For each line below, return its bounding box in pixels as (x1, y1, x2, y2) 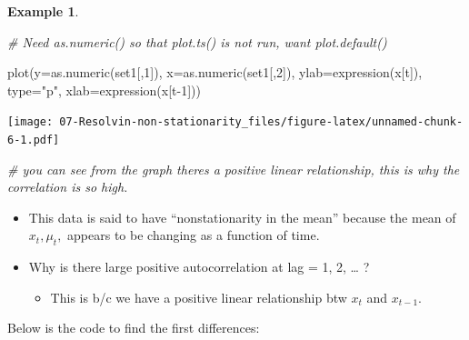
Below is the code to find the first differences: (7, 318, 260, 337)
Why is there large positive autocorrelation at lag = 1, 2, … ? (28, 257, 370, 276)
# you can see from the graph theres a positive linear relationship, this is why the (7, 159, 460, 178)
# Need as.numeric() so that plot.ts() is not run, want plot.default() (7, 32, 387, 51)
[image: (7, 115, 54, 129)
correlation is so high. (7, 177, 128, 196)
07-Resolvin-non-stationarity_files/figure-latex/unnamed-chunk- (59, 115, 464, 129)
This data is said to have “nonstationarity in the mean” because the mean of (28, 207, 456, 226)
